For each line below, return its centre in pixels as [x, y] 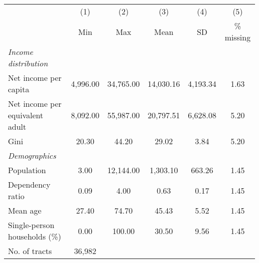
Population [27, 170]
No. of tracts [30, 251]
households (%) [35, 236]
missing [238, 37]
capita [19, 89]
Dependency [29, 184]
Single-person [31, 225]
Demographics [32, 155]
